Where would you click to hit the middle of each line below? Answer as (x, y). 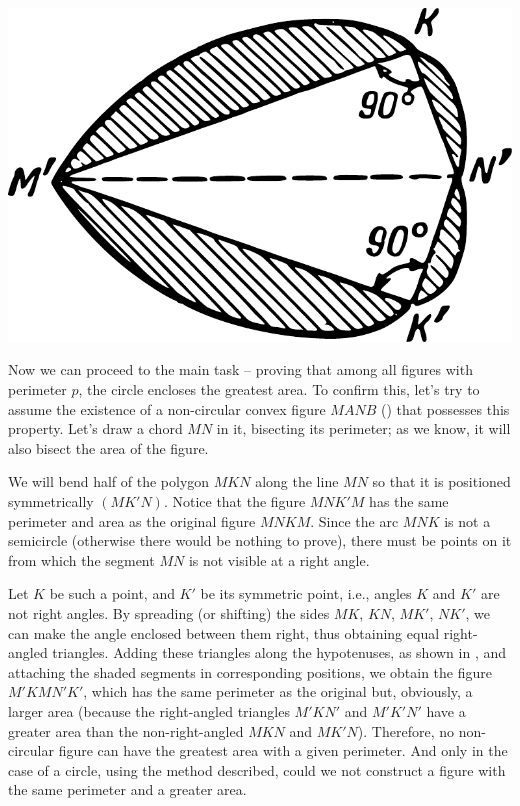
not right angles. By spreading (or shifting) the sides (169, 612)
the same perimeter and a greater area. (127, 789)
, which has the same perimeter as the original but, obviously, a (278, 691)
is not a (467, 520)
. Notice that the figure (234, 500)
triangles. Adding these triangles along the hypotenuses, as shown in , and (279, 652)
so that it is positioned (441, 481)
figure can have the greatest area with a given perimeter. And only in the (283, 750)
